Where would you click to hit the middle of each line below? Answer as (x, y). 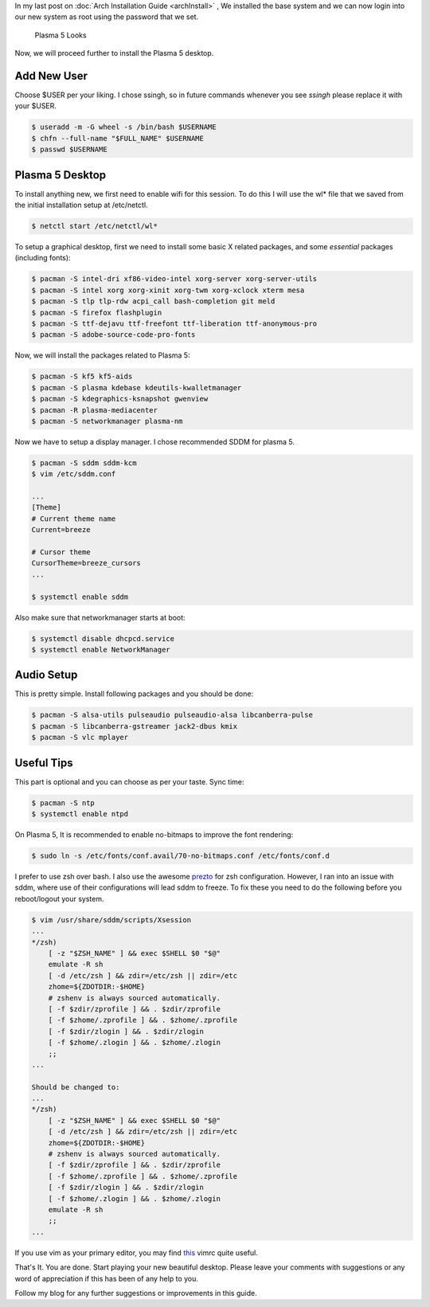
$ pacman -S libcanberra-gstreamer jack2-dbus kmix (135, 726)
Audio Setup (46, 675)
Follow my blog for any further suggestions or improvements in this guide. (136, 1293)
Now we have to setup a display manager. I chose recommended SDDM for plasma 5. (154, 441)
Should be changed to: (76, 1087)
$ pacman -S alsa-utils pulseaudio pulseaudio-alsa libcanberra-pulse (172, 715)
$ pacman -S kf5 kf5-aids (82, 377)
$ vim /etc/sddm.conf (74, 474)
